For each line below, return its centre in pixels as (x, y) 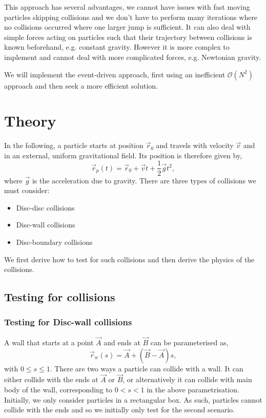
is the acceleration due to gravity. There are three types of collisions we (144, 180)
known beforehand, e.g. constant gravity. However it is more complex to (117, 47)
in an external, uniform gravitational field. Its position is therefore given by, (123, 155)
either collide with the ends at (51, 379)
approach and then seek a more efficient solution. (81, 85)
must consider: (27, 190)
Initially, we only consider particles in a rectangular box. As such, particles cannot (133, 399)
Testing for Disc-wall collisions (68, 322)
